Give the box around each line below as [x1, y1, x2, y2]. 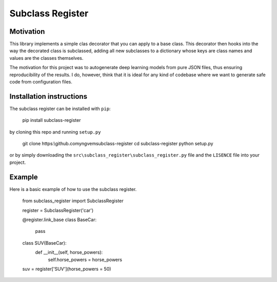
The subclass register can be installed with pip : [9, 105, 111, 112]
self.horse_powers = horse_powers [48, 256, 123, 263]
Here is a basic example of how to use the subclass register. [9, 186, 137, 192]
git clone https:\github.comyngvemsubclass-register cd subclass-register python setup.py [22, 141, 213, 147]
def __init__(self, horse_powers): [35, 249, 103, 255]
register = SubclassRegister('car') [22, 207, 94, 213]
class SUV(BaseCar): [22, 240, 67, 246]
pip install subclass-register [22, 117, 81, 123]
